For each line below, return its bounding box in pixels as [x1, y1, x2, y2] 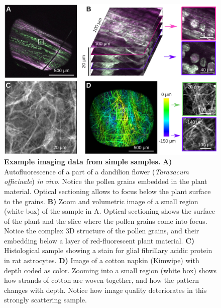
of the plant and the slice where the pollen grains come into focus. [4, 215, 207, 226]
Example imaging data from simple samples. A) [4, 156, 172, 167]
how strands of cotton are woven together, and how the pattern [4, 275, 199, 285]
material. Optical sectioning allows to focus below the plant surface [4, 186, 211, 196]
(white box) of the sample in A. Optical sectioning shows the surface [4, 206, 215, 216]
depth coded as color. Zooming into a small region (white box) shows [4, 265, 217, 275]
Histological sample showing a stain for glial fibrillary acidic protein [4, 245, 212, 256]
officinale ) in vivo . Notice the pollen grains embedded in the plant [4, 176, 207, 187]
